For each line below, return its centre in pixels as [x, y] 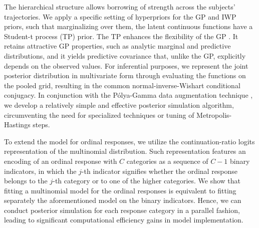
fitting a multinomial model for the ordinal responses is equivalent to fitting [120, 190]
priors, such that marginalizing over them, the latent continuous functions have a [128, 26]
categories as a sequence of [167, 161]
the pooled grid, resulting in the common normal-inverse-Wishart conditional [122, 85]
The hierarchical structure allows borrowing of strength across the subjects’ [120, 7]
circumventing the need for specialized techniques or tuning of [99, 115]
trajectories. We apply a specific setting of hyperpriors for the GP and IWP [120, 16]
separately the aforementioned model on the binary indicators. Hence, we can [123, 200]
